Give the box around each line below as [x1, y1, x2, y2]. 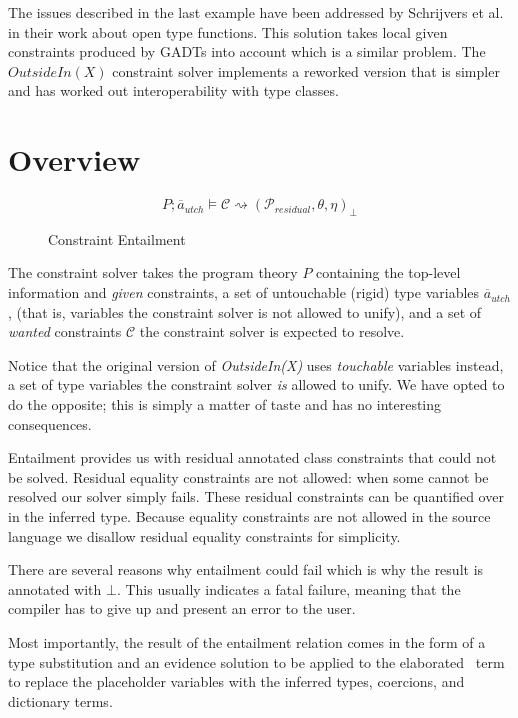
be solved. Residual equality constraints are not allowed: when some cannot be [8, 466, 489, 487]
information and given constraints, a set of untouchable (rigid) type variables [8, 282, 480, 303]
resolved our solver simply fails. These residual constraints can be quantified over [8, 486, 504, 507]
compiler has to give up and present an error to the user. [8, 598, 356, 619]
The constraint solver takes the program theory [8, 262, 298, 283]
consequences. [8, 413, 92, 434]
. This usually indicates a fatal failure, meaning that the [116, 578, 461, 599]
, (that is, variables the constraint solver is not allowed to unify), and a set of [8, 301, 482, 322]
